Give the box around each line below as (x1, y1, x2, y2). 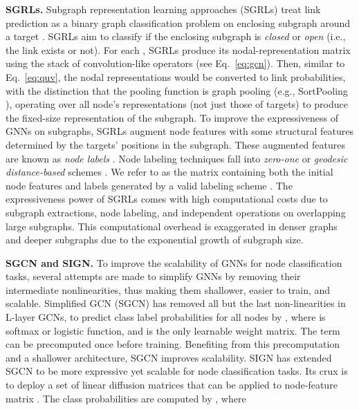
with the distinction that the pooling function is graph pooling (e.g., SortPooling (6, 83, 348, 97)
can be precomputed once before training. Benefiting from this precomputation (6, 337, 340, 351)
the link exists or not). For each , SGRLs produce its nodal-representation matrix (6, 42, 351, 57)
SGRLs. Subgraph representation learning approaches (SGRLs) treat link (6, 2, 321, 16)
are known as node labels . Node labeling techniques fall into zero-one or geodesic (6, 151, 348, 165)
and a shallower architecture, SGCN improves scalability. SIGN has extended (6, 350, 332, 364)
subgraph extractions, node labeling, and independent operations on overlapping (6, 205, 346, 219)
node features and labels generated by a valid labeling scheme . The (6, 178, 293, 192)
